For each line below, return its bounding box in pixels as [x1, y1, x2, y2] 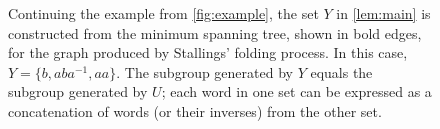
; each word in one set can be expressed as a [161, 81, 432, 102]
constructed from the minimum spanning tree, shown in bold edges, [8, 22, 422, 43]
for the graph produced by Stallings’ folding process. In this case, [8, 42, 408, 63]
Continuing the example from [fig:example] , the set [8, 3, 319, 23]
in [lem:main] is [336, 3, 431, 23]
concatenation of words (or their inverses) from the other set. [8, 100, 382, 121]
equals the [310, 61, 373, 82]
